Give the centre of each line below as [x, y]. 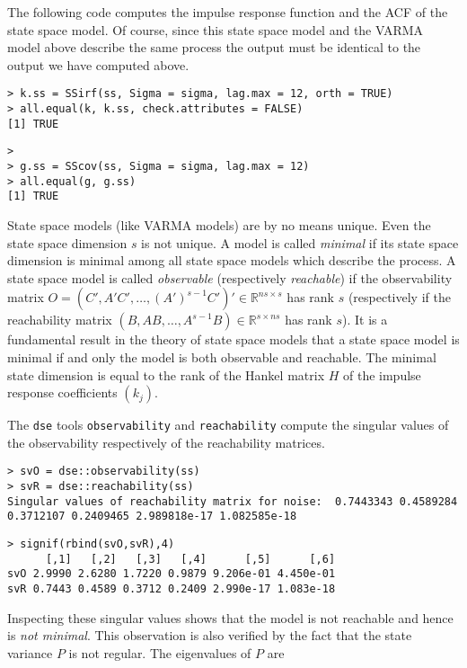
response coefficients [62, 392]
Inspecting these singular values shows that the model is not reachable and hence [230, 617]
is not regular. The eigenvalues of [160, 652]
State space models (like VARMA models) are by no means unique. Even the [219, 224]
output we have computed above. [98, 64]
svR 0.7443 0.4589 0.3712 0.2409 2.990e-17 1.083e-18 [172, 588]
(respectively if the [399, 297]
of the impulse [382, 374]
